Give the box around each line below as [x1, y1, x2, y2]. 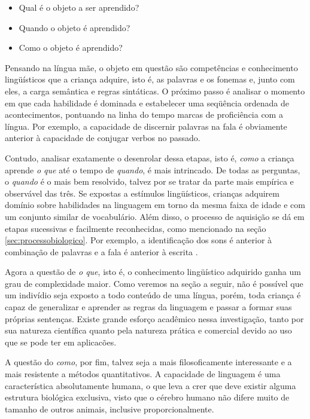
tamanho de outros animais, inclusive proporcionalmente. [5, 402, 214, 415]
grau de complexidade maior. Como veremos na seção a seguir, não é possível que [5, 277, 303, 289]
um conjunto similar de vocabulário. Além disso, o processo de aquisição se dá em [5, 210, 305, 222]
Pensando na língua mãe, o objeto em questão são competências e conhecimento [5, 61, 298, 74]
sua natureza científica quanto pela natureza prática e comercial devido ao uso [5, 324, 292, 337]
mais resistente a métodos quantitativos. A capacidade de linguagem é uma [5, 368, 281, 380]
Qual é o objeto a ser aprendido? [19, 1, 139, 13]
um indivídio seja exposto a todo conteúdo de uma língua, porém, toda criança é [5, 289, 301, 301]
